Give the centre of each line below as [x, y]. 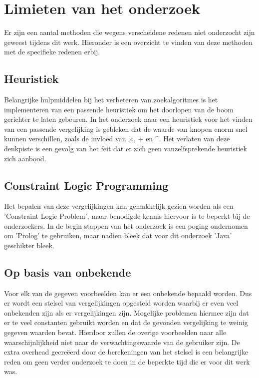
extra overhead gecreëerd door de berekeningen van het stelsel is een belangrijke [126, 352]
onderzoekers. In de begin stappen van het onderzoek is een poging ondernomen [126, 225]
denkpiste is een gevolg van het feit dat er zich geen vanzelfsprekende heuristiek [126, 149]
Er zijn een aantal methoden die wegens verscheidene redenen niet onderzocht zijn [129, 32]
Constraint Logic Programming [86, 185]
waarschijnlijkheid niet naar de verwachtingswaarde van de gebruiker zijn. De [122, 342]
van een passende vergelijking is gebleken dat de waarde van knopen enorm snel [126, 129]
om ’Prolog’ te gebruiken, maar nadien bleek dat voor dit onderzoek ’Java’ [118, 235]
